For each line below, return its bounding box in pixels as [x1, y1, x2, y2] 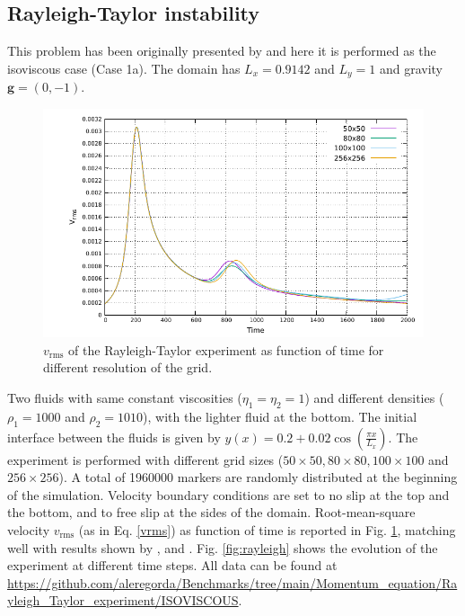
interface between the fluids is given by [7, 427, 221, 446]
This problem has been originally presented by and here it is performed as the [7, 41, 436, 60]
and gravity [379, 58, 443, 77]
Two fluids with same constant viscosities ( [7, 388, 242, 407]
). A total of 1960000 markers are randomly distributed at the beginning [58, 468, 458, 487]
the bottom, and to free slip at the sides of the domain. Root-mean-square [7, 503, 416, 522]
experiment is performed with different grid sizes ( [7, 450, 284, 469]
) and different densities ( [304, 388, 444, 407]
